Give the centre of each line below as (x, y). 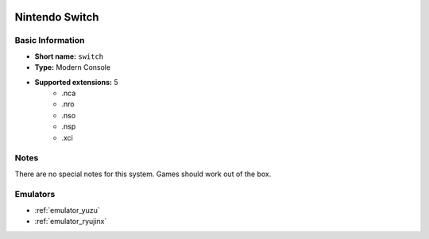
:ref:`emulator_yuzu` (67, 210)
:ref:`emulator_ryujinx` (71, 222)
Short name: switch (69, 56)
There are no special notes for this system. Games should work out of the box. (143, 174)
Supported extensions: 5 (76, 82)
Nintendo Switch (57, 17)
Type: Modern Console (73, 67)
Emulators (35, 195)
